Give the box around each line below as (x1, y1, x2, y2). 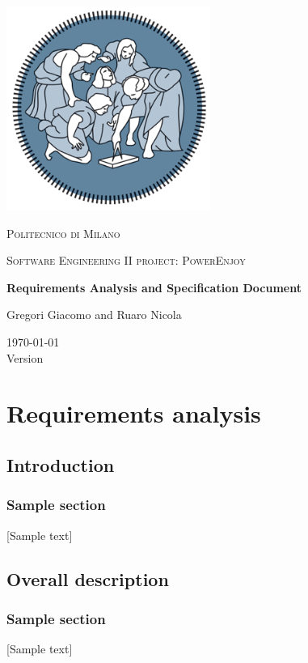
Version (6, 349, 44, 366)
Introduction (6, 452, 115, 477)
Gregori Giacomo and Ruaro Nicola (6, 306, 182, 323)
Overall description (6, 566, 169, 591)
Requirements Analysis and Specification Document (6, 278, 302, 295)
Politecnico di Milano (6, 224, 120, 241)
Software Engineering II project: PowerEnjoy (6, 252, 246, 269)
